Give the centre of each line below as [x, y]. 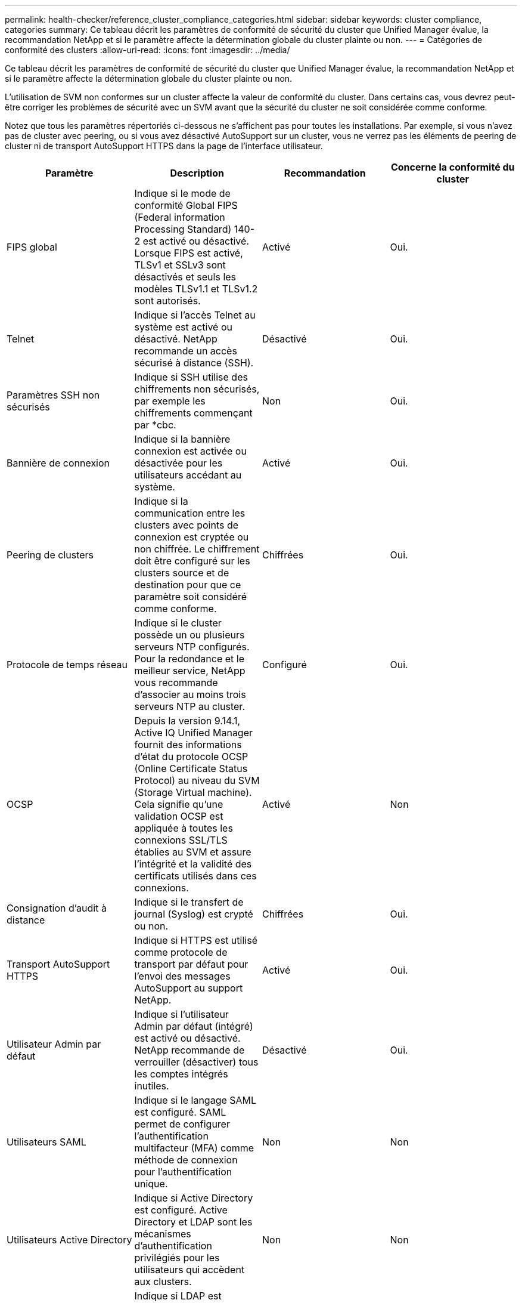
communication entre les [190, 513]
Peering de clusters [50, 555]
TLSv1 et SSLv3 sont [180, 265]
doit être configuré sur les [192, 561]
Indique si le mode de [182, 193]
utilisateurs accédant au [188, 475]
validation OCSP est [179, 816]
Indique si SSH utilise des [191, 377]
